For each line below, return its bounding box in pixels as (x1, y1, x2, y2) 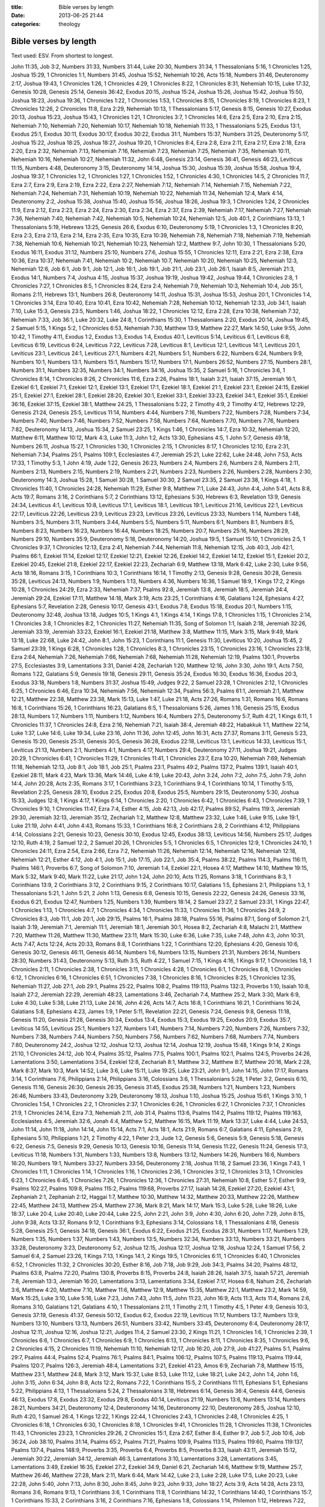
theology (58, 20, 81, 27)
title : (11, 4, 23, 10)
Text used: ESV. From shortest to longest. (11, 52, 114, 59)
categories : (11, 20, 41, 27)
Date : (11, 12, 25, 19)
